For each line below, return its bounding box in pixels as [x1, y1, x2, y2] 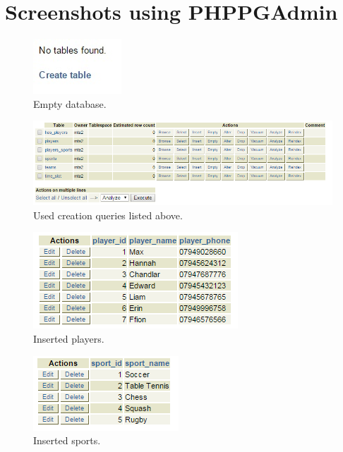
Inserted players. [33, 331, 104, 346]
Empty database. [33, 96, 107, 111]
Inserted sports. [33, 433, 101, 448]
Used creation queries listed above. [33, 207, 183, 222]
